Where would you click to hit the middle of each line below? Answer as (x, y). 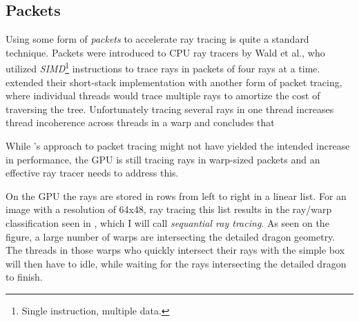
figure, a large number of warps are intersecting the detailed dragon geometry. (171, 236)
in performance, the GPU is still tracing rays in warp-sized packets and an (163, 159)
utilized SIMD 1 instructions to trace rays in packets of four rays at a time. (163, 68)
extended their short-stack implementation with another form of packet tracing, (174, 82)
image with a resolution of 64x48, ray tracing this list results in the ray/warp (169, 209)
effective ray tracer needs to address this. (92, 173)
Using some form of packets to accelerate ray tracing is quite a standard (157, 39)
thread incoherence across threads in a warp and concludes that (140, 122)
